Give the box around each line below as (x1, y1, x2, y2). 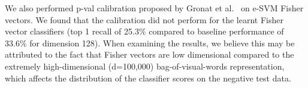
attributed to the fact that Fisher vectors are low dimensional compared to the (5, 48, 294, 61)
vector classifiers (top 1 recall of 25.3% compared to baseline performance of (5, 25, 284, 37)
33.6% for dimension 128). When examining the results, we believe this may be (5, 36, 295, 49)
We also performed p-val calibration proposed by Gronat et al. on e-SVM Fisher (5, 2, 304, 14)
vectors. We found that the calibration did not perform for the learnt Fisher (5, 13, 284, 26)
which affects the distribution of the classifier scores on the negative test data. (5, 71, 291, 84)
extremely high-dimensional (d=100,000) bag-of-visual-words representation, (5, 59, 285, 72)
